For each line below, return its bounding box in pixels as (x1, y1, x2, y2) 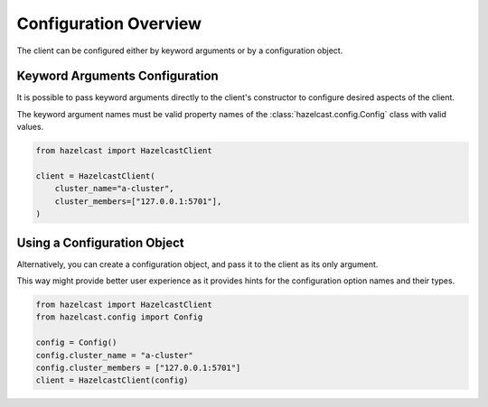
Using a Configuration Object (16, 235, 184, 250)
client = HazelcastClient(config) (35, 375, 189, 385)
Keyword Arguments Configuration (16, 69, 219, 84)
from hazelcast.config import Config (35, 312, 203, 322)
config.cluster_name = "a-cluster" (35, 350, 193, 360)
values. (16, 122, 44, 133)
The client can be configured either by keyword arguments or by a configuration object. (16, 45, 343, 56)
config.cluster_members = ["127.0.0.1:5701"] (35, 363, 241, 373)
